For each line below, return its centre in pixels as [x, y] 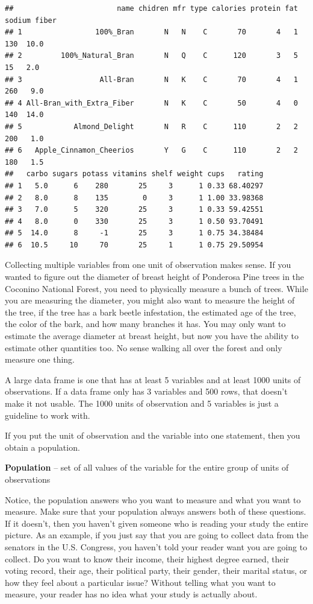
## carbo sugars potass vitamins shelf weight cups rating [134, 174]
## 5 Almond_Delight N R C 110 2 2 [151, 126]
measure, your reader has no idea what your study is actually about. [131, 594]
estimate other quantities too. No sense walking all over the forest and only [144, 347]
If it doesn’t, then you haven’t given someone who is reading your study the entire [156, 523]
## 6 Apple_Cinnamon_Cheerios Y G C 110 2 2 [151, 151]
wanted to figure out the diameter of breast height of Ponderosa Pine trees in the [155, 277]
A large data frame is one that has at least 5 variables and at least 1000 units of [153, 379]
